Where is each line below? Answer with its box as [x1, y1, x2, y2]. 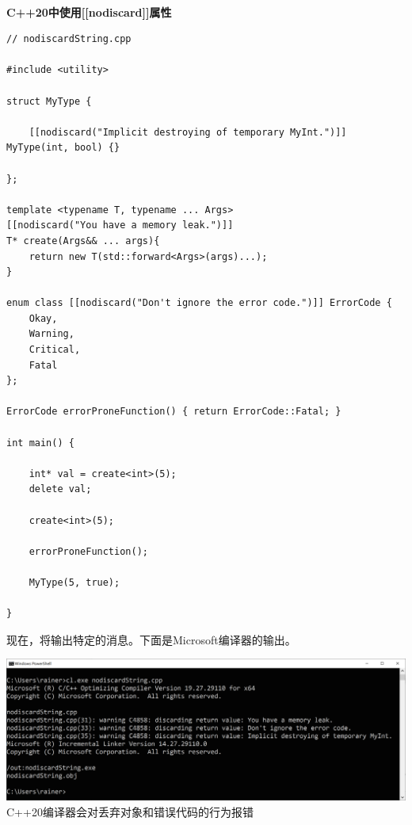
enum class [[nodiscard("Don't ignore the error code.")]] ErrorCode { [6, 297, 392, 309]
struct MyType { [6, 95, 92, 107]
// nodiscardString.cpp [6, 33, 132, 45]
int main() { [6, 437, 74, 449]
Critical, [29, 344, 81, 356]
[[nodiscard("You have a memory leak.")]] [6, 220, 234, 231]
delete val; [29, 483, 92, 495]
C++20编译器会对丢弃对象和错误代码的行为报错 [6, 803, 254, 819]
